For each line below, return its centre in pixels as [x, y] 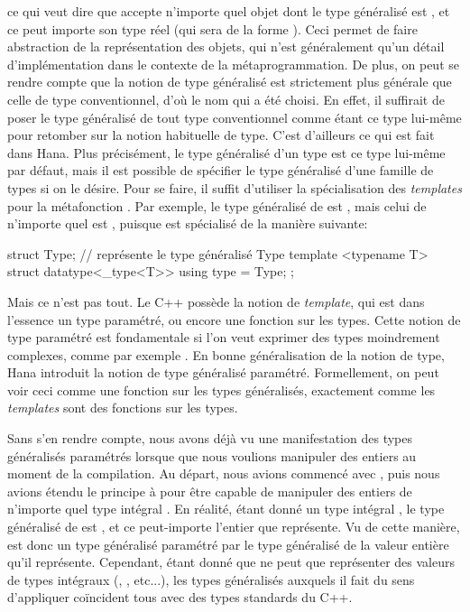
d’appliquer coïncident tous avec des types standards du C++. [180, 597]
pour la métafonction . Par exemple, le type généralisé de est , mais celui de [217, 205]
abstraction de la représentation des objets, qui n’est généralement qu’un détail [226, 46]
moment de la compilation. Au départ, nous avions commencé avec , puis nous [224, 473]
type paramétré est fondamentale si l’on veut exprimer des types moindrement [224, 337]
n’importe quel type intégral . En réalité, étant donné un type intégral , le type [226, 509]
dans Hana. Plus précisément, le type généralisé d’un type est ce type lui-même [226, 152]
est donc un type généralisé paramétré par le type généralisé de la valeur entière [228, 544]
